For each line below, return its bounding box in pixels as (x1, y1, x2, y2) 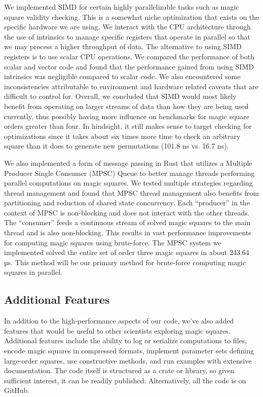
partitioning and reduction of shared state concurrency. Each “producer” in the (4, 197, 250, 208)
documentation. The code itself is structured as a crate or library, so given (4, 365, 235, 376)
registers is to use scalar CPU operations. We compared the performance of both (4, 51, 255, 61)
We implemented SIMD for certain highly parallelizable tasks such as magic (4, 2, 239, 12)
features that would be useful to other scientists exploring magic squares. (4, 325, 231, 336)
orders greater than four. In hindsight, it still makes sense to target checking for (4, 121, 252, 131)
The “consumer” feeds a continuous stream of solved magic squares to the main (4, 217, 251, 228)
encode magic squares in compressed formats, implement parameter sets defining (4, 345, 254, 356)
